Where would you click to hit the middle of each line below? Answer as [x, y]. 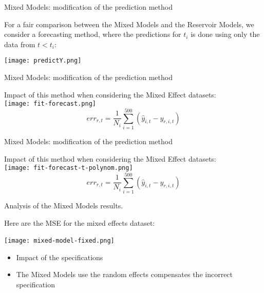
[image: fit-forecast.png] [50, 104]
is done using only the [225, 34]
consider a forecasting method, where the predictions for [93, 34]
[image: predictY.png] [43, 61]
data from [20, 44]
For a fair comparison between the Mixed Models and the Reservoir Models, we [129, 24]
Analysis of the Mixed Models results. [64, 205]
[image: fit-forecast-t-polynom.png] [69, 168]
